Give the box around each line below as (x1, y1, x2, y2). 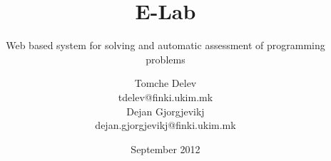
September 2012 (131, 141, 200, 156)
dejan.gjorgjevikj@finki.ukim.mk (95, 118, 236, 133)
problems (146, 51, 185, 66)
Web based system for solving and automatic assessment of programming (6, 38, 325, 53)
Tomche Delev (134, 76, 197, 90)
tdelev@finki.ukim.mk (118, 89, 213, 104)
